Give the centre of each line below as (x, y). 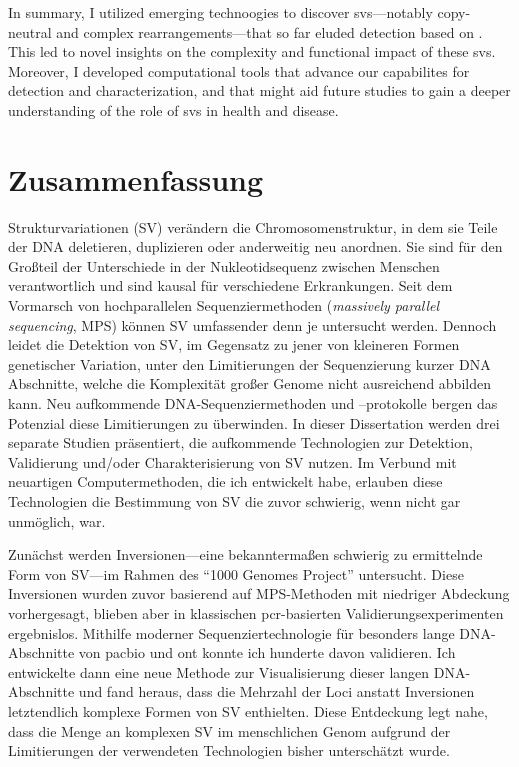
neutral (30, 31)
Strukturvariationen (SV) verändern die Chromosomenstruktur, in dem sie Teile (253, 226)
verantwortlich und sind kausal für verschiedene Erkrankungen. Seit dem (230, 285)
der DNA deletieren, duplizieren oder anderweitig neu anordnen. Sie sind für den (255, 246)
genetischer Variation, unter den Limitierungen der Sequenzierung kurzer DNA (249, 363)
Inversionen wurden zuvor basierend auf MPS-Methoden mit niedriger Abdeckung (259, 593)
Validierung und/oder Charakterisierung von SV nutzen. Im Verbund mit (232, 461)
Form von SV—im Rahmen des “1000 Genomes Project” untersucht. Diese (236, 573)
